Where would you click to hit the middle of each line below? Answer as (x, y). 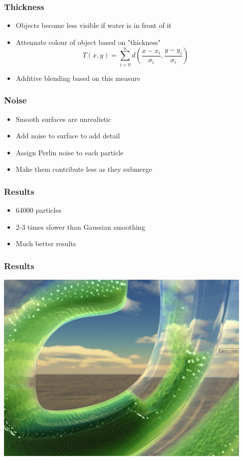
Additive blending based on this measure (78, 78)
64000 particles (38, 210)
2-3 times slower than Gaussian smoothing (80, 227)
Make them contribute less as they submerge (84, 169)
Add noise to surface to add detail (68, 136)
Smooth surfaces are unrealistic (63, 119)
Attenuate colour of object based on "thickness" (88, 42)
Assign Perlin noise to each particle (70, 152)
